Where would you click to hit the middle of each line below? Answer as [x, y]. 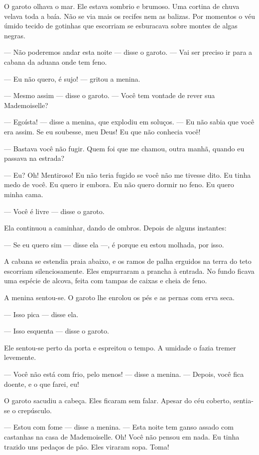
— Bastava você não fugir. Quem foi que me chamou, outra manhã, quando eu [124, 148]
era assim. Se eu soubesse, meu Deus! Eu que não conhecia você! [102, 131]
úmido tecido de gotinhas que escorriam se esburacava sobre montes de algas [121, 26]
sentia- [243, 400]
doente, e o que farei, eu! [42, 384]
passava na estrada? [34, 158]
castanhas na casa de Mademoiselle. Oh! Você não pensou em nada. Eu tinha [122, 437]
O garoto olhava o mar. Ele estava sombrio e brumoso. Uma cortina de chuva [122, 6]
